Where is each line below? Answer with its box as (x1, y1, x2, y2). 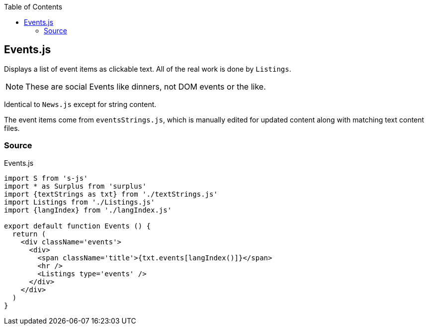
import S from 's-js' (4, 174, 88, 182)
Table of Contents (4, 2, 63, 11)
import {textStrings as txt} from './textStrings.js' (4, 190, 218, 198)
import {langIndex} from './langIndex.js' (4, 206, 172, 214)
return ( (12, 229, 46, 238)
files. (4, 123, 20, 132)
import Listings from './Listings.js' (4, 198, 155, 206)
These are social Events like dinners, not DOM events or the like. (25, 81, 266, 92)
